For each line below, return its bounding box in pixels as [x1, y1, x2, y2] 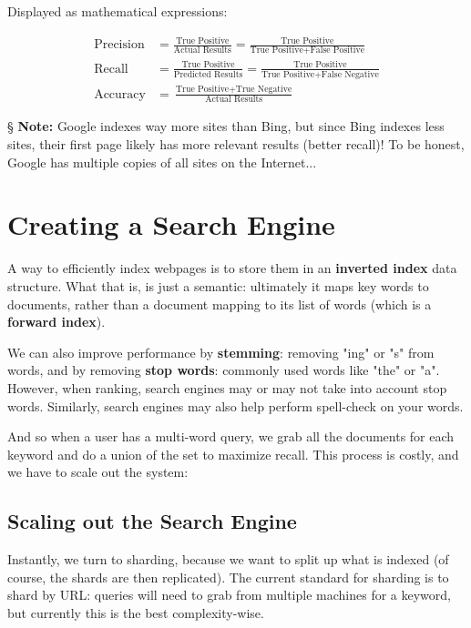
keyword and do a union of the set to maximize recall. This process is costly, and [7, 444, 459, 463]
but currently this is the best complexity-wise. [7, 603, 264, 622]
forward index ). [7, 312, 106, 331]
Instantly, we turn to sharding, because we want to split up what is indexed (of [7, 550, 449, 569]
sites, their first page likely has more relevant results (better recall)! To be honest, [7, 135, 465, 154]
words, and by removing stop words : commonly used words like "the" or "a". [7, 360, 440, 380]
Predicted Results [173, 70, 243, 80]
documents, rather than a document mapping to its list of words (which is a [7, 294, 432, 313]
